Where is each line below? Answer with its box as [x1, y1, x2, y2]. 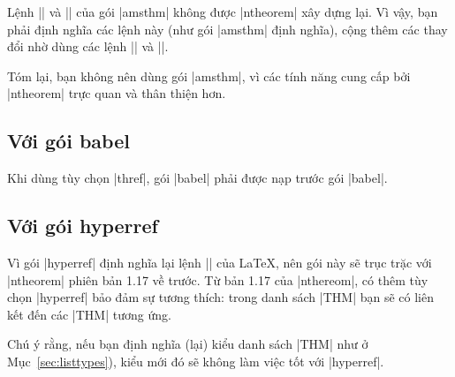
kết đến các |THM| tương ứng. [7, 305, 171, 323]
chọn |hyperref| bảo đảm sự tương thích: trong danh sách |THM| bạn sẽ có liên [7, 288, 434, 306]
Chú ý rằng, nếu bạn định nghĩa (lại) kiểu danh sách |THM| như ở [7, 335, 368, 353]
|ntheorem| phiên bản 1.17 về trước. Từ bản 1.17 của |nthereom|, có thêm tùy [7, 270, 428, 289]
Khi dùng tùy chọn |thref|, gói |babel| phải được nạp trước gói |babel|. [7, 169, 388, 187]
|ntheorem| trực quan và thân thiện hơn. [7, 84, 226, 102]
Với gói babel [7, 127, 130, 155]
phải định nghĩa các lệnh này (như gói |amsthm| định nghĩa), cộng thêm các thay [7, 19, 448, 38]
